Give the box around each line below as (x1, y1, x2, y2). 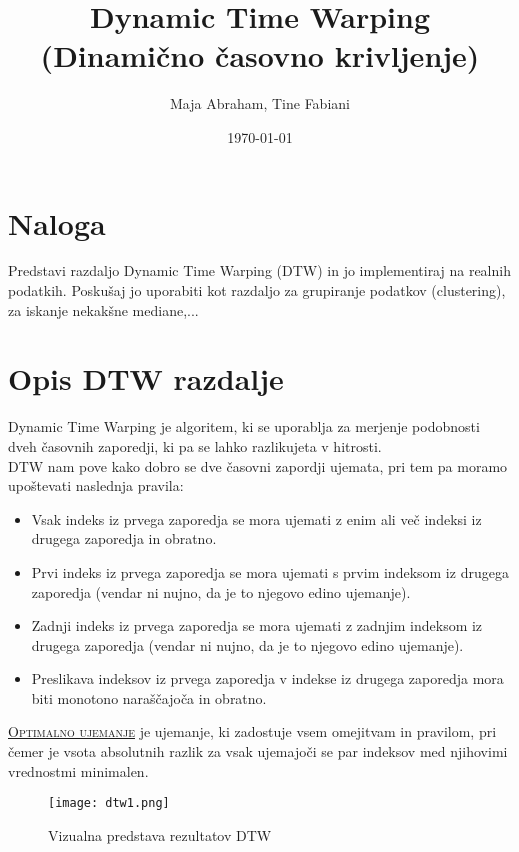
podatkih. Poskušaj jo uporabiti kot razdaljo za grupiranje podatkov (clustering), (8, 280, 506, 301)
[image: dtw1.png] (48, 796, 170, 811)
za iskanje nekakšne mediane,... (8, 299, 199, 320)
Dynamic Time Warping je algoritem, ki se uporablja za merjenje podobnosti (8, 416, 480, 437)
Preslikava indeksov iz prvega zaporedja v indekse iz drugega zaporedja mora (31, 668, 504, 689)
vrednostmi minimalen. (8, 760, 149, 781)
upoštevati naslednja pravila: (8, 475, 184, 496)
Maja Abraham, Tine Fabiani (170, 93, 350, 114)
